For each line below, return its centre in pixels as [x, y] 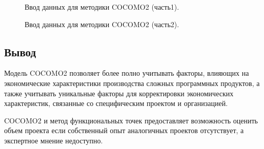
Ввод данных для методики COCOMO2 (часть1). [102, 7]
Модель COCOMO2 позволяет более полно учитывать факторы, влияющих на [127, 73]
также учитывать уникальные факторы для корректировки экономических [119, 93]
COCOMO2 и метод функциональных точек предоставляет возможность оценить [131, 120]
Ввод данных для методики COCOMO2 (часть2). [102, 24]
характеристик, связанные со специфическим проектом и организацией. [116, 103]
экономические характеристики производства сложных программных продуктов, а [132, 83]
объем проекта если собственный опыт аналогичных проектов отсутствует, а [124, 130]
